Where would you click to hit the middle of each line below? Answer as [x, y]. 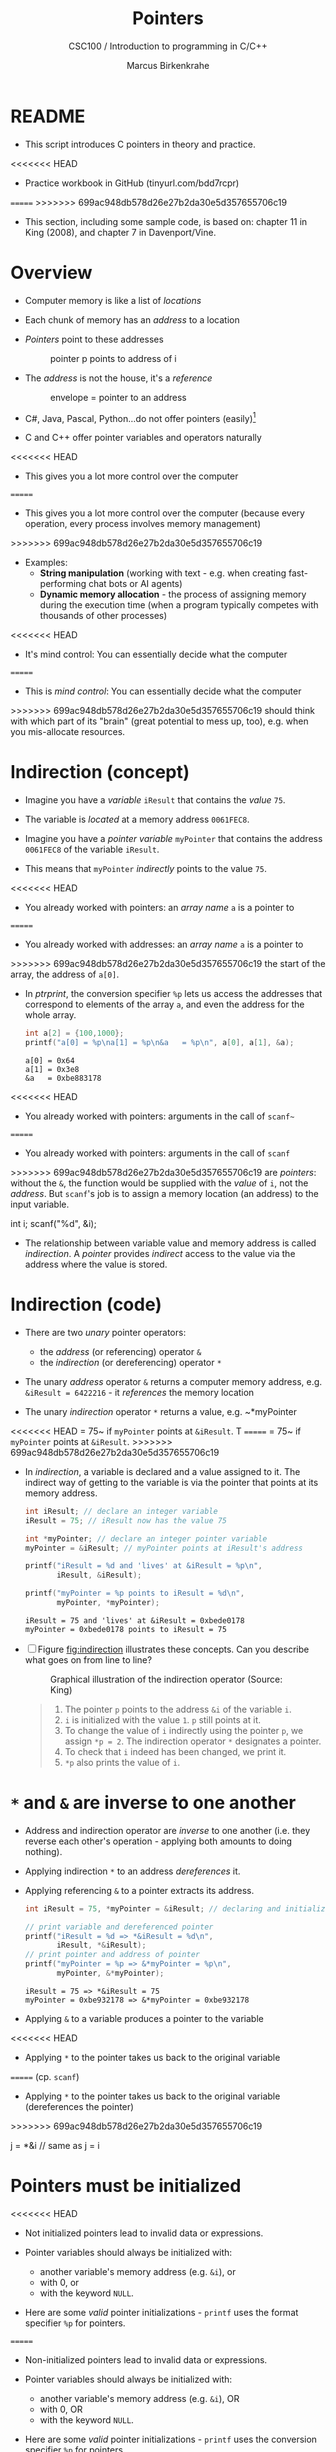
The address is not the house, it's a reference [118, 378]
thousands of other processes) [103, 616]
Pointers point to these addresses [94, 339]
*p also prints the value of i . [122, 1762]
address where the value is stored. [96, 1264]
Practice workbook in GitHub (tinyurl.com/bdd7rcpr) [132, 183]
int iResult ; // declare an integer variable [121, 1511]
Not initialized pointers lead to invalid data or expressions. [144, 2233]
